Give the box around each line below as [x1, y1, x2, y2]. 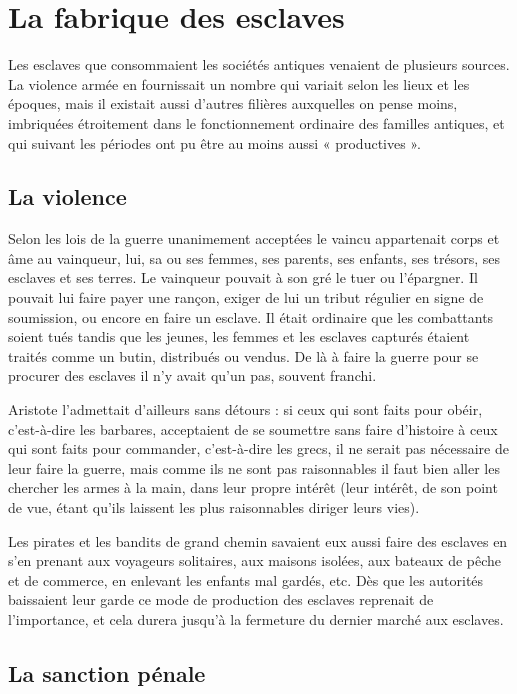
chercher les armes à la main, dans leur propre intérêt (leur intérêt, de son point [8, 477, 498, 498]
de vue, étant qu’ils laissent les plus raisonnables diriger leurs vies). [8, 497, 420, 518]
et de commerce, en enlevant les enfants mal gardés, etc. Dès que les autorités [8, 569, 484, 590]
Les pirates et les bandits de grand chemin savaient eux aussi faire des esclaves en [8, 530, 508, 551]
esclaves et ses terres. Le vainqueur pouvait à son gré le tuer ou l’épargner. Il [8, 267, 478, 288]
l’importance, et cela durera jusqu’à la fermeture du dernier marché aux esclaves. [8, 608, 504, 629]
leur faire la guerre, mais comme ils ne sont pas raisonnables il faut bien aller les [8, 457, 500, 478]
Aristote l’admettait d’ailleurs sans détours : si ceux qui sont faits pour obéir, [8, 399, 483, 420]
